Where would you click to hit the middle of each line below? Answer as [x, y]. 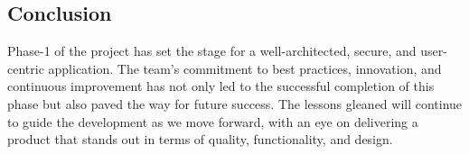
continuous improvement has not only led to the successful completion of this [221, 86]
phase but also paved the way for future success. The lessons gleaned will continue [235, 103]
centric [26, 68]
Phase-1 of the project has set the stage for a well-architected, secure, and [212, 51]
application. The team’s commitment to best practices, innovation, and [245, 68]
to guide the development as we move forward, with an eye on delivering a [213, 121]
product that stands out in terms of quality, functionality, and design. [200, 139]
